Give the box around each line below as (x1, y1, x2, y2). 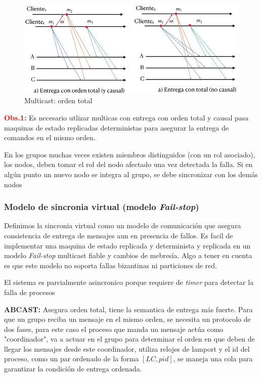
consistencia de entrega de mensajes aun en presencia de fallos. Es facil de (4, 230, 233, 240)
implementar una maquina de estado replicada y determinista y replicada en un (4, 240, 251, 250)
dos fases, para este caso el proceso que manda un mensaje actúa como (4, 323, 224, 334)
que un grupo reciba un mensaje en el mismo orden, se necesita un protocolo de (4, 314, 251, 324)
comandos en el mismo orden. (4, 132, 96, 143)
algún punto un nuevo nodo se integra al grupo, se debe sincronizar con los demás (4, 169, 258, 179)
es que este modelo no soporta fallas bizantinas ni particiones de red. (4, 260, 217, 270)
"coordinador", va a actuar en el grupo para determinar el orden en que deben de (4, 333, 255, 344)
